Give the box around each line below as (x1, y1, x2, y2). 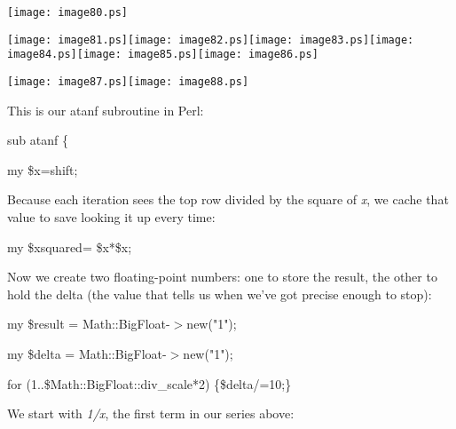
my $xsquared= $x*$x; (7, 237, 132, 256)
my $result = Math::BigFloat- (7, 314, 170, 333)
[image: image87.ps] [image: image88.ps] (7, 75, 249, 88)
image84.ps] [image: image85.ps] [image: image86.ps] (7, 48, 318, 61)
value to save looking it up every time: (7, 208, 216, 226)
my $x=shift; (7, 160, 78, 179)
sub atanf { (7, 131, 68, 149)
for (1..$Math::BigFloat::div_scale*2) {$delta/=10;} (7, 374, 292, 393)
